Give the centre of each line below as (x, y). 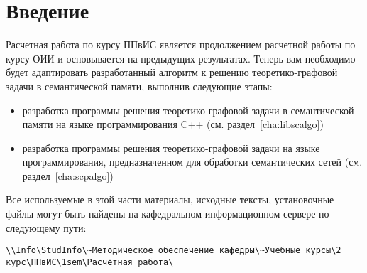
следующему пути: (46, 227)
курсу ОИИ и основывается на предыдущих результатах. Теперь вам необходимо (181, 58)
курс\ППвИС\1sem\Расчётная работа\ (90, 262)
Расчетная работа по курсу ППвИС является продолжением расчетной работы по (181, 44)
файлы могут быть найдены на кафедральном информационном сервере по (168, 214)
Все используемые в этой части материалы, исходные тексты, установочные (170, 199)
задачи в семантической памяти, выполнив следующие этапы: (139, 86)
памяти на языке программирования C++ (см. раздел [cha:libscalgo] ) (173, 124)
